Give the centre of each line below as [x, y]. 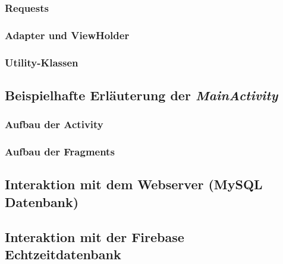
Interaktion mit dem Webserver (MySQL [134, 184]
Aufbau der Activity [54, 124]
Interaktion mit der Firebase [95, 236]
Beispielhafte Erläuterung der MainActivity [141, 95]
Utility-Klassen [42, 62]
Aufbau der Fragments [60, 152]
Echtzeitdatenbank [63, 254]
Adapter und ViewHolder [67, 35]
